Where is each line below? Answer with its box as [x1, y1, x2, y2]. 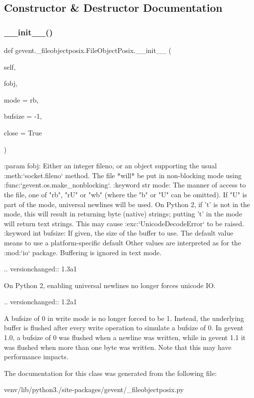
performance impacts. [4, 351, 69, 362]
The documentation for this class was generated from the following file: [4, 368, 217, 378]
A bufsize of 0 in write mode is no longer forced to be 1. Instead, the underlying [4, 313, 244, 323]
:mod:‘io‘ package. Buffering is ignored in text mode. [4, 247, 162, 257]
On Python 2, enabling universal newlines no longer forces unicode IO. [4, 280, 216, 290]
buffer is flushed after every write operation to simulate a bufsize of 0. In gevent [4, 322, 244, 333]
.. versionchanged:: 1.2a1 [4, 296, 77, 307]
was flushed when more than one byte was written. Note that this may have [4, 342, 231, 352]
